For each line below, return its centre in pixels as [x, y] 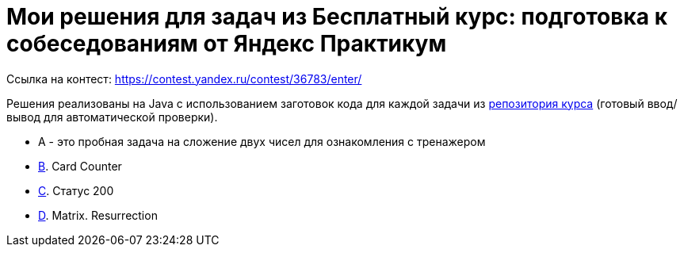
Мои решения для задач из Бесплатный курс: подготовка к [337, 17]
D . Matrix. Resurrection [98, 215]
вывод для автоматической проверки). [112, 117]
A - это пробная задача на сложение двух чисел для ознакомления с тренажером [262, 141]
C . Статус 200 [76, 190]
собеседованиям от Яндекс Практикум [227, 44]
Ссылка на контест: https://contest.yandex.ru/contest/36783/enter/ [184, 79]
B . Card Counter [80, 166]
